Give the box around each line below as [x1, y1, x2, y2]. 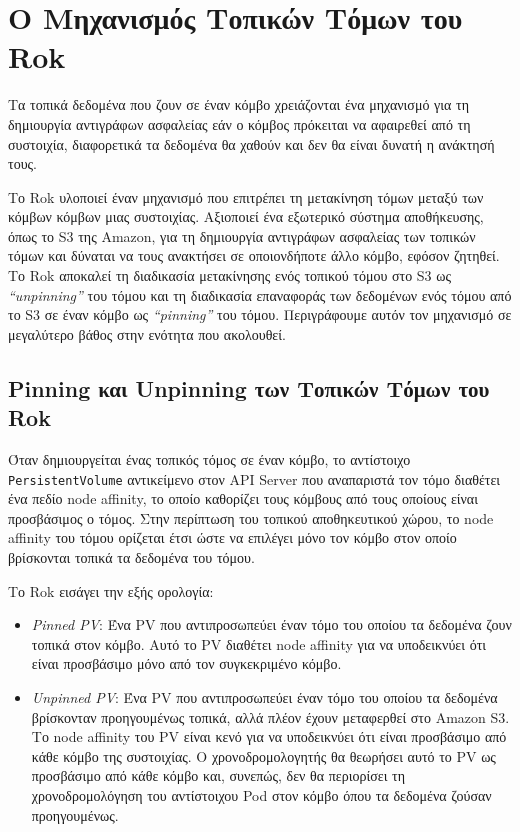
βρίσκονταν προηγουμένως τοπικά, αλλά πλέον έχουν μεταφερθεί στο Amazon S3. [31, 706, 510, 727]
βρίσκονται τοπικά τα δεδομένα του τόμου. [8, 547, 255, 568]
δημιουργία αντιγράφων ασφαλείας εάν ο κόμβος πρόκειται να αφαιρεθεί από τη [8, 113, 471, 134]
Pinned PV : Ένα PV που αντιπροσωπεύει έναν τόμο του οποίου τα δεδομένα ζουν [31, 614, 512, 635]
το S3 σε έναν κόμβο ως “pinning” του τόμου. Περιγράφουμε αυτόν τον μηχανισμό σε [8, 304, 512, 325]
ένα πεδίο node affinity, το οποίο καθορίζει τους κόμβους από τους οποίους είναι [8, 488, 478, 509]
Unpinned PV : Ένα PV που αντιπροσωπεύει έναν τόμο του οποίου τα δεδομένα [31, 687, 498, 708]
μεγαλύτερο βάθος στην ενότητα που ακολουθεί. [8, 323, 286, 344]
